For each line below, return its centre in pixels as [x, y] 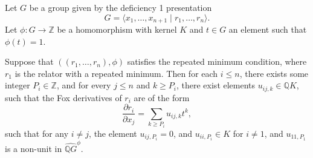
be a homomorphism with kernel [117, 29]
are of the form [162, 97]
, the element [113, 133]
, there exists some [274, 73]
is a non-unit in [34, 148]
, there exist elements [216, 85]
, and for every [84, 85]
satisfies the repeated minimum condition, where [217, 61]
